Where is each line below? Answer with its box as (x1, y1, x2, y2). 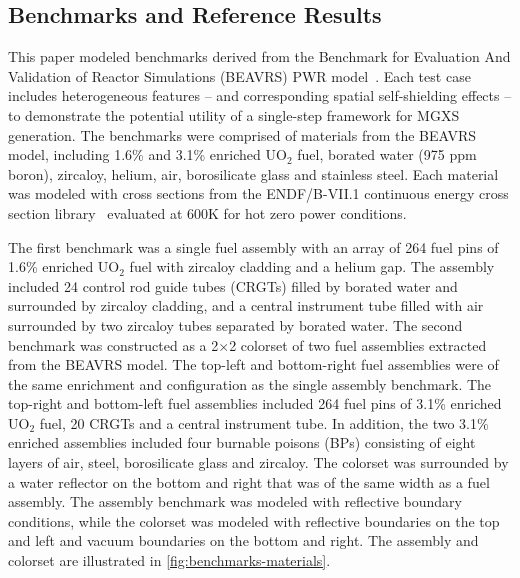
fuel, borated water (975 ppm (297, 144, 477, 165)
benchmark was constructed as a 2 (8, 334, 219, 355)
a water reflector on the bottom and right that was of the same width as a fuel (8, 471, 490, 492)
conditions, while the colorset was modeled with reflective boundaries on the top (8, 510, 500, 531)
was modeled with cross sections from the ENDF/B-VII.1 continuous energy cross (8, 183, 509, 204)
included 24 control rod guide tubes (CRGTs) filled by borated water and (8, 275, 458, 296)
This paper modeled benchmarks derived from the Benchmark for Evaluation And (8, 46, 511, 67)
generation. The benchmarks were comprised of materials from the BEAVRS (8, 124, 477, 145)
